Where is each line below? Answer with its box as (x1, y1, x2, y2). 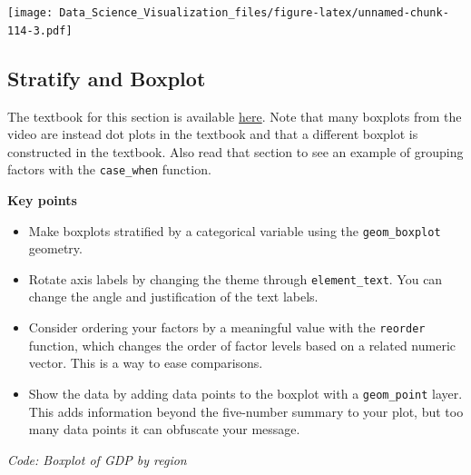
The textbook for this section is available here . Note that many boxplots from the (7, 106, 462, 125)
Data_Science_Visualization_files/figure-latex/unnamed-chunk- (59, 6, 449, 19)
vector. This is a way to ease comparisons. (28, 353, 263, 372)
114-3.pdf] (7, 24, 73, 37)
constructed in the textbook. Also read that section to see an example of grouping (7, 142, 464, 161)
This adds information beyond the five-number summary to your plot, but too (28, 401, 464, 421)
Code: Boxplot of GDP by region (7, 450, 187, 469)
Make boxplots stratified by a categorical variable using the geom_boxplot (28, 221, 441, 240)
